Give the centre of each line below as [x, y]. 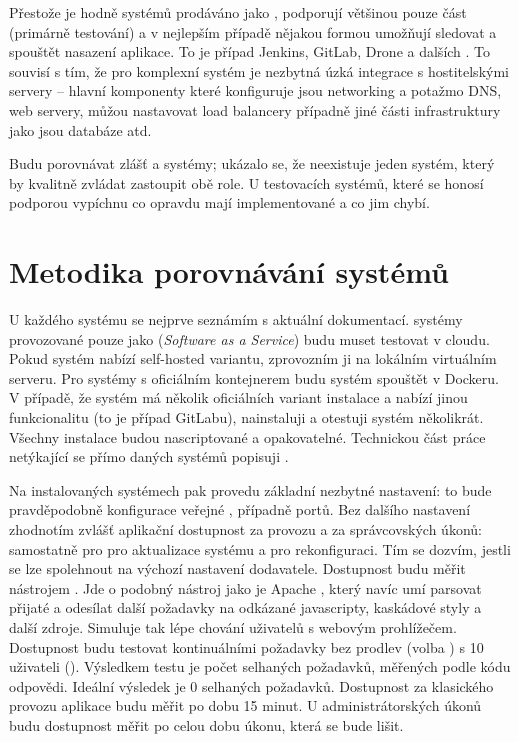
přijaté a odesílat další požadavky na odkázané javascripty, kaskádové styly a [245, 607]
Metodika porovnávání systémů [229, 271]
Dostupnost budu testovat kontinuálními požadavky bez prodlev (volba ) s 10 [246, 646]
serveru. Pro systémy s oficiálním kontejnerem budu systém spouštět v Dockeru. [254, 377]
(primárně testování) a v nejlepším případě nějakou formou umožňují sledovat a [253, 31]
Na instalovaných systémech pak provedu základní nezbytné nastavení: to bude [250, 489]
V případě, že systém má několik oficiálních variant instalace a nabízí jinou [238, 397]
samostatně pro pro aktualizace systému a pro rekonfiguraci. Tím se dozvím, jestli [260, 548]
